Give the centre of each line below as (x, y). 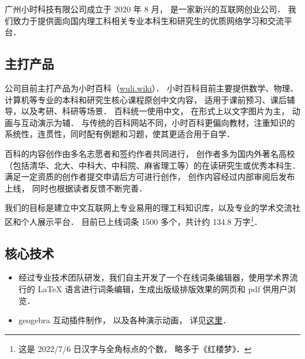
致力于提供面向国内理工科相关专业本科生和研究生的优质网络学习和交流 (148, 20)
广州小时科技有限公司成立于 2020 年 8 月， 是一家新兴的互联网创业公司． (145, 9)
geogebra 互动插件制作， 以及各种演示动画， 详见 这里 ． (125, 320)
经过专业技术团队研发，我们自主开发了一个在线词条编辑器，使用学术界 (154, 277)
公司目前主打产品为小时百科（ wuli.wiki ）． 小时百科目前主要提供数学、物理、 (152, 88)
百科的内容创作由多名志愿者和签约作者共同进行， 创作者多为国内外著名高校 (150, 153)
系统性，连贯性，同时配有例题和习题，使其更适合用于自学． (120, 134)
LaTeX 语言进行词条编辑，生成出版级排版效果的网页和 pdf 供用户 (163, 288)
